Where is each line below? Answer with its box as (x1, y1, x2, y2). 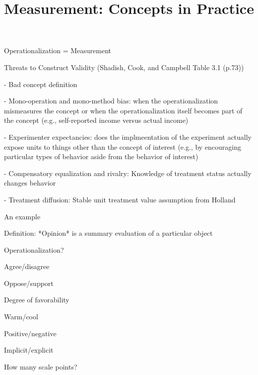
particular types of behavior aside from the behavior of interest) (4, 151, 198, 162)
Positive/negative (4, 328, 57, 338)
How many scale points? (4, 361, 77, 372)
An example (4, 211, 41, 221)
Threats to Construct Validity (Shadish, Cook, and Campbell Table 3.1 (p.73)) (4, 62, 244, 72)
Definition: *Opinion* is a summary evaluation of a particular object (4, 228, 213, 238)
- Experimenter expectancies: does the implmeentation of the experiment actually (4, 131, 252, 142)
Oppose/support (4, 278, 54, 288)
